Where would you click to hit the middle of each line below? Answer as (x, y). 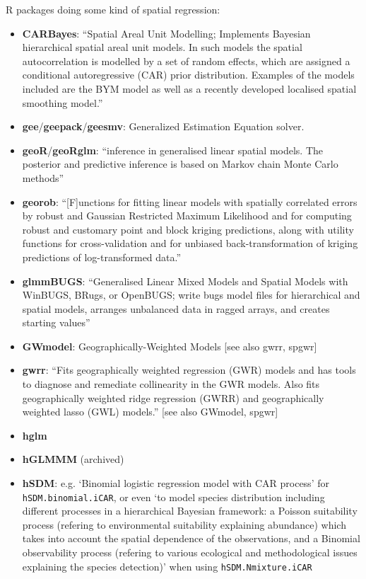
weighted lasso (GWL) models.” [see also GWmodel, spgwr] (150, 412)
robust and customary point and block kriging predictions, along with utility (188, 229)
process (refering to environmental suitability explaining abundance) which (184, 524)
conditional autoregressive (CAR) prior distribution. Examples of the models (188, 75)
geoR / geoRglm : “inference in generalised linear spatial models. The (173, 150)
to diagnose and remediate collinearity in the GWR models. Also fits (171, 384)
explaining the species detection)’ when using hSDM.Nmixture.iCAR (167, 566)
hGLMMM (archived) (73, 459)
